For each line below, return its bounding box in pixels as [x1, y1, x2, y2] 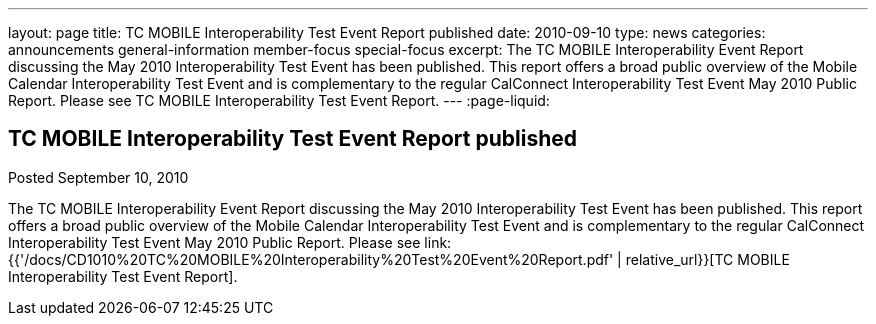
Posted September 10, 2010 [8, 168, 189, 186]
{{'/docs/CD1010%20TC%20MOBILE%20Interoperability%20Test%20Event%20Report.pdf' [8, 250, 614, 268]
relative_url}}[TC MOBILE [625, 250, 790, 268]
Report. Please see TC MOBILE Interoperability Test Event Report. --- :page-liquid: [8, 92, 550, 109]
